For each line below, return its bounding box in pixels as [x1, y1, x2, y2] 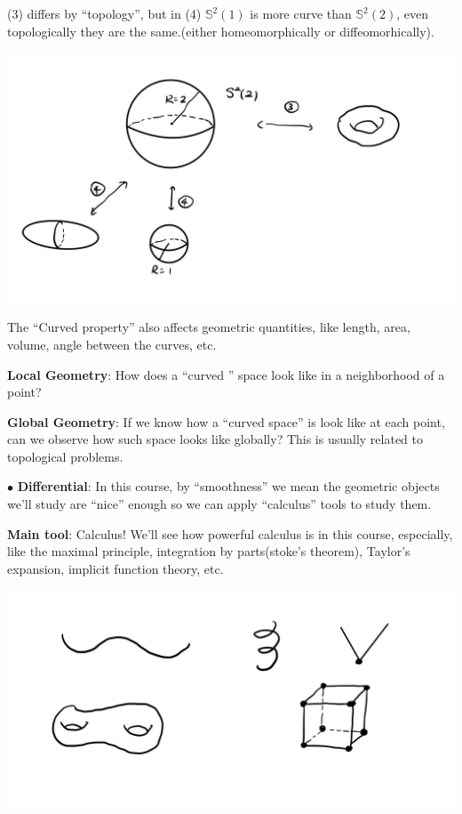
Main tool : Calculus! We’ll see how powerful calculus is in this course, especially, [7, 524, 453, 543]
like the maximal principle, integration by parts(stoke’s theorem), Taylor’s [7, 542, 410, 560]
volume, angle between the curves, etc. [7, 334, 217, 353]
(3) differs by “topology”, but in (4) [7, 4, 202, 22]
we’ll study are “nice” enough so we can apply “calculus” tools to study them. [7, 495, 432, 513]
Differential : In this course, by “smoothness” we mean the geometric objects [17, 477, 440, 496]
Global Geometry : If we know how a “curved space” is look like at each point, [7, 412, 445, 431]
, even [396, 4, 428, 22]
